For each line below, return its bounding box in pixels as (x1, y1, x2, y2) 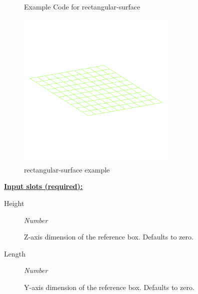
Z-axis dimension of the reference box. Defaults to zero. (24, 231, 193, 242)
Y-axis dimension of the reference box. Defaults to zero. (24, 281, 194, 292)
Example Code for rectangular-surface (24, 1, 140, 11)
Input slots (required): (4, 181, 83, 191)
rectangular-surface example (24, 164, 110, 174)
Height (4, 197, 24, 208)
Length (4, 248, 25, 258)
